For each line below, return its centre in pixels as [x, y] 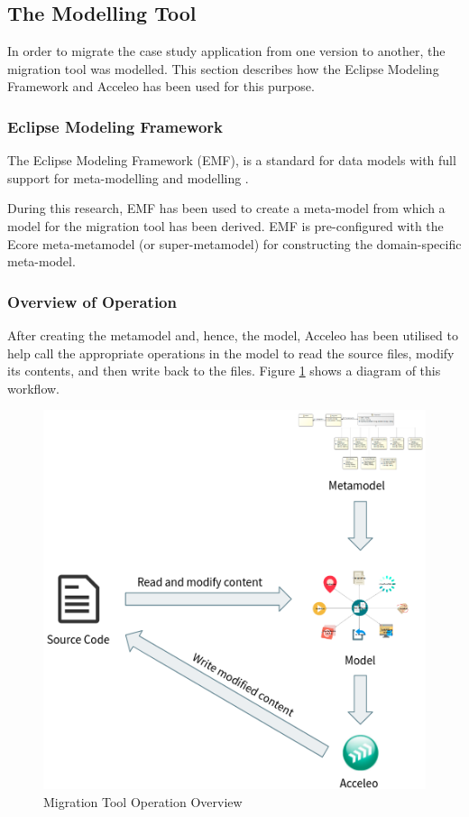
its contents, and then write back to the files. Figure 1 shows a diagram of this [224, 371]
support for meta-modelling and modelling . [128, 177]
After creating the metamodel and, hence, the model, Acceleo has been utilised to [233, 334]
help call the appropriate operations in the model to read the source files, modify [231, 353]
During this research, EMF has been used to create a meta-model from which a [226, 208]
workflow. [33, 388]
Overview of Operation [92, 301]
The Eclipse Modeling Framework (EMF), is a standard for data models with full [232, 160]
